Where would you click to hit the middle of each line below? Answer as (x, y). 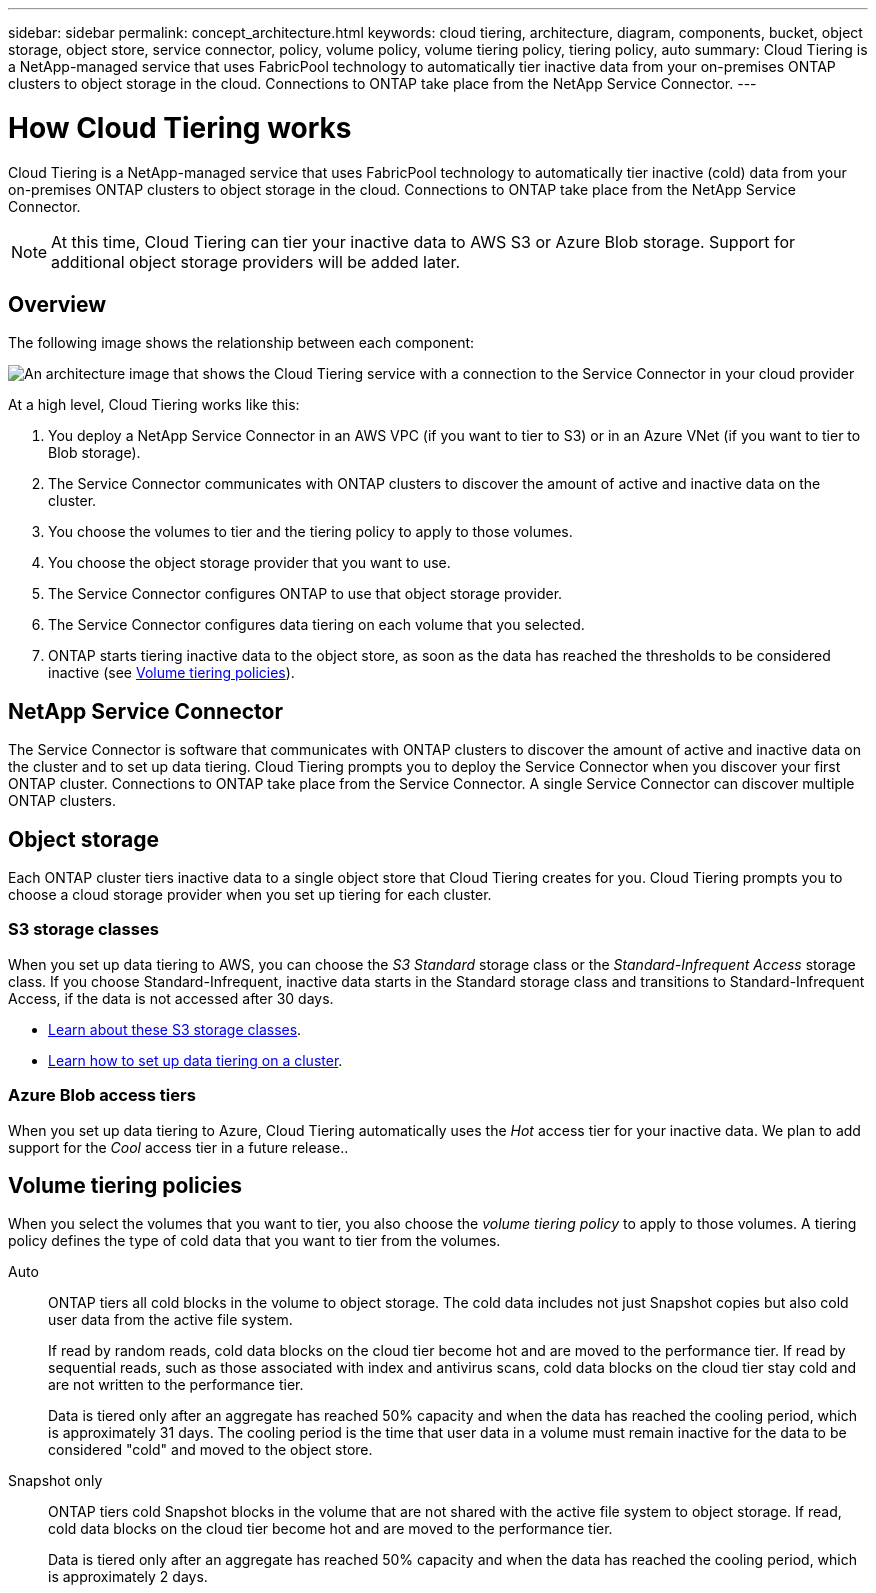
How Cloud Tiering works (180, 127)
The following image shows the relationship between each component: (241, 343)
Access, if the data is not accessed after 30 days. (171, 998)
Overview (57, 304)
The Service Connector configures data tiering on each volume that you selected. (316, 625)
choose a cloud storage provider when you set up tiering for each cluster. (250, 895)
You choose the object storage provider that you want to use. (249, 563)
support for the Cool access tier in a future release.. (178, 1147)
